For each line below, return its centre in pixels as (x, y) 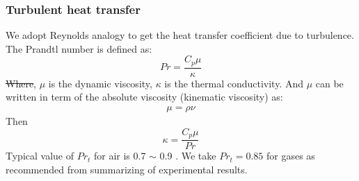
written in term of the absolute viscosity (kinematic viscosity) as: (144, 97)
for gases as (291, 156)
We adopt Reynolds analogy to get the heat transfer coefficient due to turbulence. (180, 35)
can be (329, 83)
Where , (21, 83)
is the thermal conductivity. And (234, 83)
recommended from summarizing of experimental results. (127, 169)
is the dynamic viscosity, (100, 83)
